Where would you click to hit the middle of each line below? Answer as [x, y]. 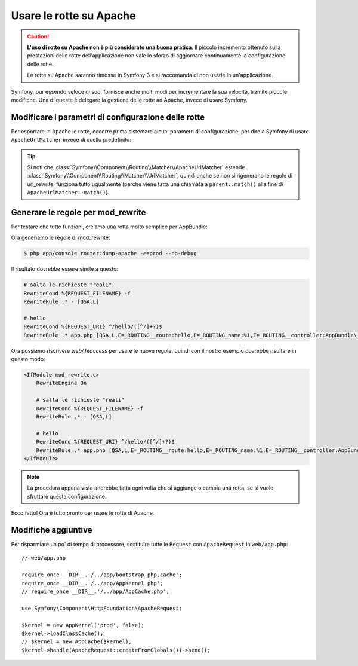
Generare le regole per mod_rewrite [78, 212]
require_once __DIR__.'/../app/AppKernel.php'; [92, 583]
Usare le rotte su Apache [73, 16]
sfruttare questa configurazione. [67, 496]
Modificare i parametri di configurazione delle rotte [108, 117]
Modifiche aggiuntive [52, 530]
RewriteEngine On [61, 383]
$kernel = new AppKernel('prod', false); [83, 625]
